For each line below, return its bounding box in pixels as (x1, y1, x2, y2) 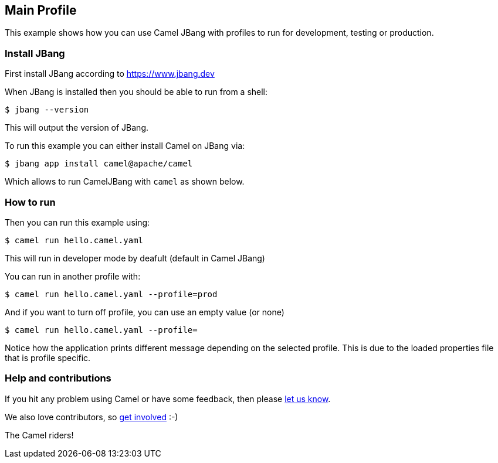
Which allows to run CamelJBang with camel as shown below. (5, 176, 245, 187)
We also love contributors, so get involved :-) (5, 411, 178, 422)
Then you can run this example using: (5, 217, 150, 227)
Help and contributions (5, 372, 111, 384)
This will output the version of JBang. (5, 122, 149, 133)
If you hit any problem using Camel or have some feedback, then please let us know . (5, 393, 331, 404)
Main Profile (5, 3, 77, 18)
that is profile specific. (5, 352, 91, 363)
